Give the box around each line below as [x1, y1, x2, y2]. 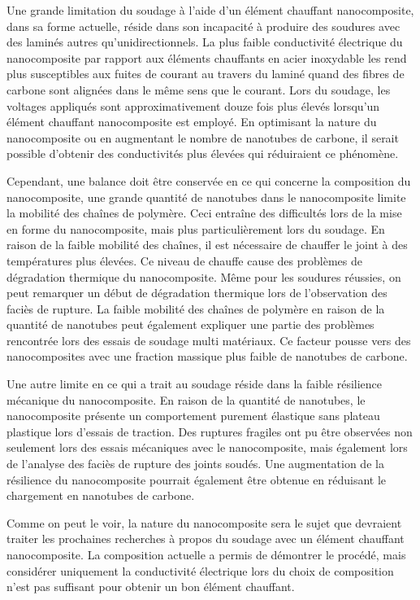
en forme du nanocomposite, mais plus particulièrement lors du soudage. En [6, 220, 385, 237]
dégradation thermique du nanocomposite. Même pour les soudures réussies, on [6, 268, 401, 285]
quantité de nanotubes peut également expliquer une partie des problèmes [6, 316, 375, 333]
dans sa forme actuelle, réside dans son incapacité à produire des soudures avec [6, 17, 401, 34]
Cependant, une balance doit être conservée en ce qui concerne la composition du [6, 172, 411, 189]
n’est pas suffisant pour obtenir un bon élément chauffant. [6, 578, 295, 595]
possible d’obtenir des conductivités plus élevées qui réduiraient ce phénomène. [6, 145, 399, 162]
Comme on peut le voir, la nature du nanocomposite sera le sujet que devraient [6, 514, 402, 531]
